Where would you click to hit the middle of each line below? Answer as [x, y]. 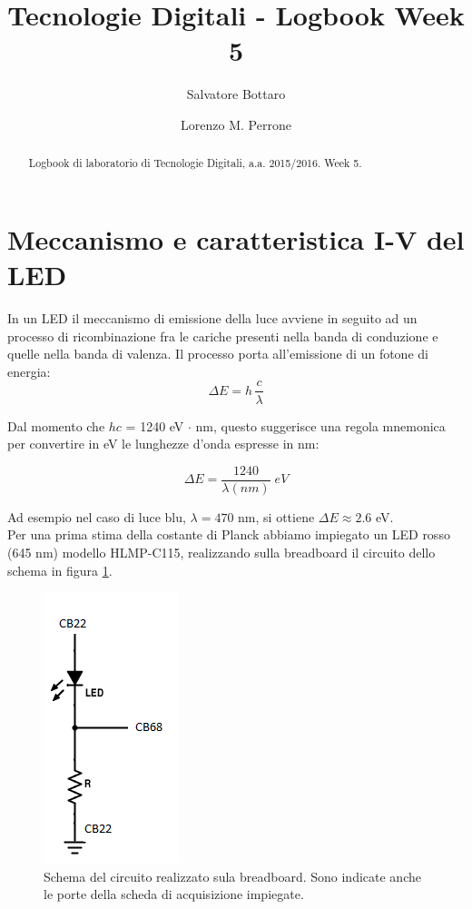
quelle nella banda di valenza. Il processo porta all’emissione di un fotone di [218, 354]
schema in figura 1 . [60, 570]
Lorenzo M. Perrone [236, 124]
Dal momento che [56, 425]
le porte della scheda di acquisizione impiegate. [174, 894]
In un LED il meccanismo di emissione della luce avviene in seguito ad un [212, 318]
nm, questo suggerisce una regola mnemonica [320, 425]
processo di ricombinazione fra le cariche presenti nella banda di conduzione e [223, 336]
